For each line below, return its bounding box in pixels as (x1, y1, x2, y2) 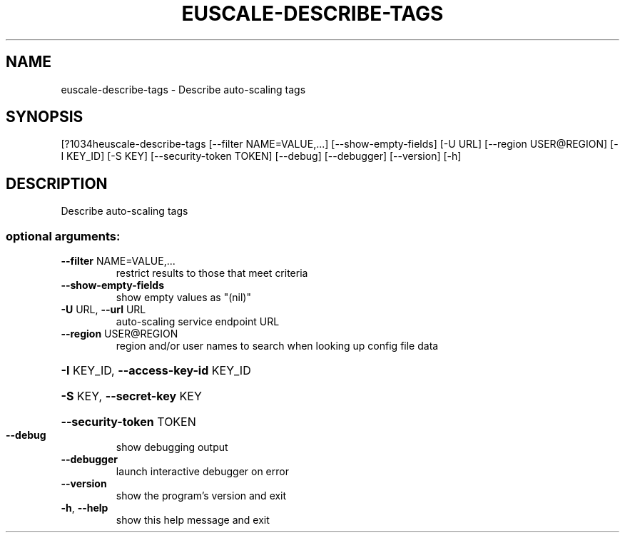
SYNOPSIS (6, 108, 83, 126)
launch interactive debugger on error (116, 465, 289, 478)
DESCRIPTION (6, 174, 108, 193)
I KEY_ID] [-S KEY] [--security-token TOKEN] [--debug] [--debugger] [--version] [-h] (61, 150, 462, 163)
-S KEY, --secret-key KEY (61, 389, 202, 404)
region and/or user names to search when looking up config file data (116, 340, 439, 352)
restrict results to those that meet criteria (116, 267, 308, 280)
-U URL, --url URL (61, 303, 146, 316)
